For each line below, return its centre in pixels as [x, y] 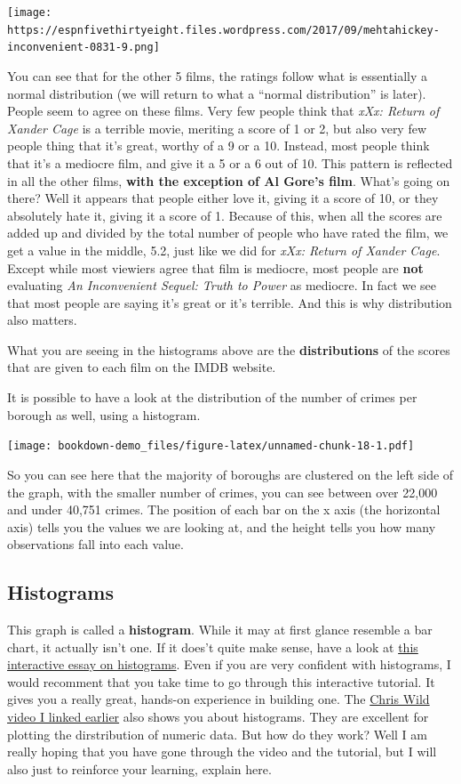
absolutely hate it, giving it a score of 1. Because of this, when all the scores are [225, 215]
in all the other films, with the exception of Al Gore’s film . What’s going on [229, 180]
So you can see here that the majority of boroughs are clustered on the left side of [230, 474]
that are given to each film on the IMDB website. [142, 367]
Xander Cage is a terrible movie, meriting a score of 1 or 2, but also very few [217, 128]
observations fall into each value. [95, 544]
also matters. [42, 320]
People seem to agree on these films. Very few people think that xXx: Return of [223, 111]
